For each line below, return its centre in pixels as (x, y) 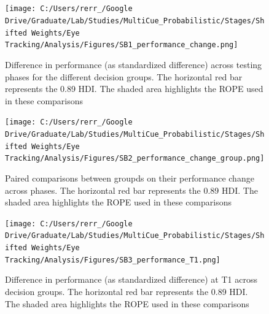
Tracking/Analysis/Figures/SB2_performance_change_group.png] (135, 159)
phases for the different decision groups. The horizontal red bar (124, 76)
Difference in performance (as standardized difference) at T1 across (131, 279)
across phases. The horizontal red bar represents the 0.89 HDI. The (131, 190)
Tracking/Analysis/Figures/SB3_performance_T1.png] (113, 260)
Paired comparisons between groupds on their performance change (130, 178)
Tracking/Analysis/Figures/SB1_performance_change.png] (122, 45)
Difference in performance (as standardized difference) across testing (134, 65)
